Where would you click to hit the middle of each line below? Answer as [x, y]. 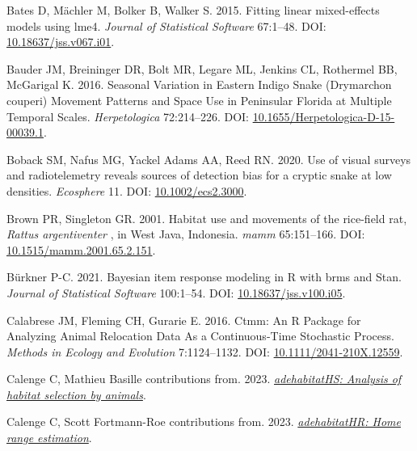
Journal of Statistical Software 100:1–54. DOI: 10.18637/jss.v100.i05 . [176, 292]
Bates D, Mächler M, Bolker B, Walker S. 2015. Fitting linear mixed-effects [193, 10]
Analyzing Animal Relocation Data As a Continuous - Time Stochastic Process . [200, 336]
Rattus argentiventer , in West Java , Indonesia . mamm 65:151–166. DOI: [186, 234]
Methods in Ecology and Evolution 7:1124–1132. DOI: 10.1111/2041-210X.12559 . [205, 351]
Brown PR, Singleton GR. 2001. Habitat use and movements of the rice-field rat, [207, 218]
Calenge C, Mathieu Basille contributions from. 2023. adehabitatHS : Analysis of [204, 379]
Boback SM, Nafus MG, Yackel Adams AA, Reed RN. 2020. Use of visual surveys [209, 159]
